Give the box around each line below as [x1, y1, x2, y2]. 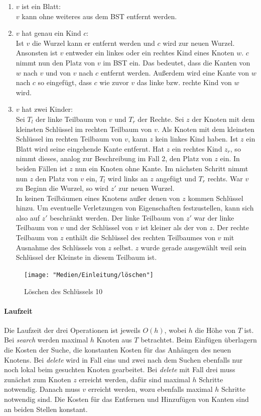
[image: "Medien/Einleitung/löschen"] [24, 271, 154, 279]
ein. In [220, 153, 240, 164]
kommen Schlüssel [188, 192, 243, 203]
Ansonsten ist [16, 47, 58, 58]
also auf [16, 212, 40, 223]
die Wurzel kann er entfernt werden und [32, 37, 155, 48]
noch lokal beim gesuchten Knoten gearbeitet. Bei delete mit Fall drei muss [4, 364, 235, 375]
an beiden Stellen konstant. [4, 403, 88, 414]
